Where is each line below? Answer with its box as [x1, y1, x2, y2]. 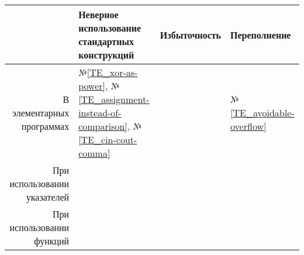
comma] [78, 146, 110, 160]
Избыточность [160, 27, 222, 42]
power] [78, 79, 105, 92]
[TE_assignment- [78, 92, 150, 106]
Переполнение [230, 27, 291, 42]
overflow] [230, 119, 267, 133]
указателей [26, 190, 70, 204]
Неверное [78, 8, 119, 21]
